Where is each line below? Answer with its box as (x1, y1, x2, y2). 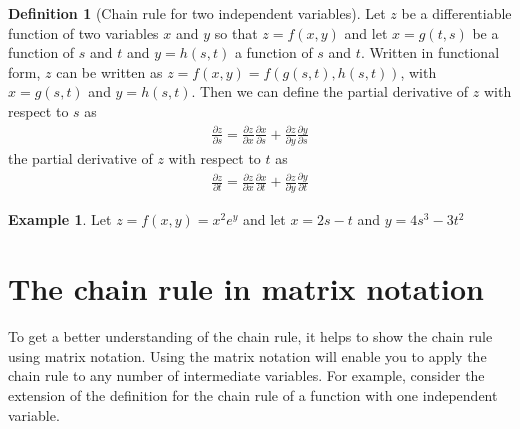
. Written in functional (360, 42, 500, 63)
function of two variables (8, 22, 159, 43)
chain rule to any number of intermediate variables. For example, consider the (8, 365, 485, 386)
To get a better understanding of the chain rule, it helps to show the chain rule (8, 326, 493, 347)
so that (214, 22, 258, 43)
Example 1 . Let (8, 209, 112, 230)
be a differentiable (401, 3, 512, 23)
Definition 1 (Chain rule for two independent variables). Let (8, 3, 386, 23)
